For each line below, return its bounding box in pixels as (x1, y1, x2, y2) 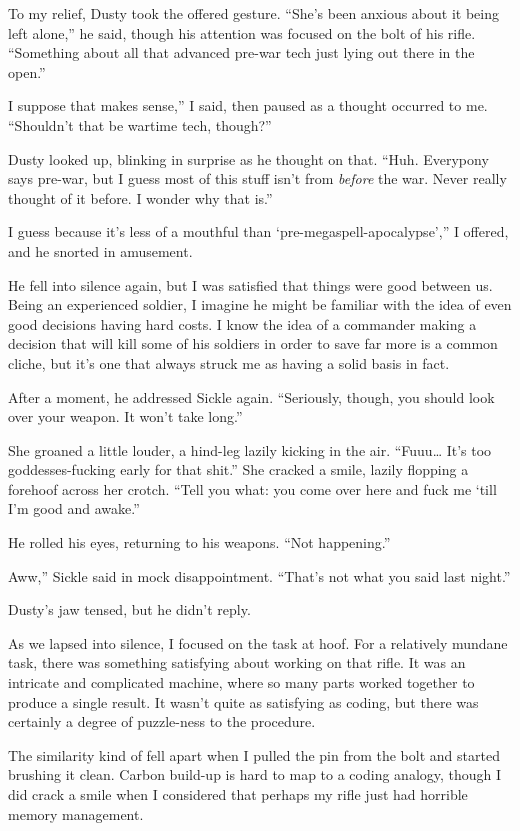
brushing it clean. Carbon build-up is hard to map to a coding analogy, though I (8, 764, 502, 785)
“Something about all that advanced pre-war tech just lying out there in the (8, 42, 475, 63)
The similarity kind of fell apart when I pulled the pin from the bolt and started (8, 744, 500, 765)
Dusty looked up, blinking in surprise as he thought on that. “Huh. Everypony (8, 148, 489, 169)
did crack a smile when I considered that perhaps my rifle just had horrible (8, 784, 468, 804)
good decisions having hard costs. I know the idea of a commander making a (8, 313, 477, 334)
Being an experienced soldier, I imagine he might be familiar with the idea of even (8, 294, 512, 315)
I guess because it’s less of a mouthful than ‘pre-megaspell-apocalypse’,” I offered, (8, 221, 509, 242)
